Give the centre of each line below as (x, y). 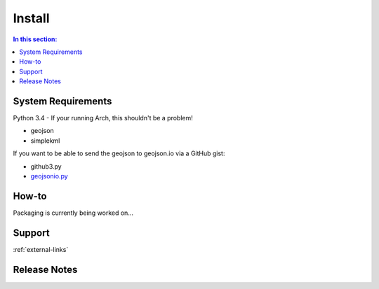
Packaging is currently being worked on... (73, 213)
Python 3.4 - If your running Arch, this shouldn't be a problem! (103, 118)
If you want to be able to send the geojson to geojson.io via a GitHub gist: (119, 153)
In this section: (35, 39)
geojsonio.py (49, 176)
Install (31, 18)
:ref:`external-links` (41, 249)
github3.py (46, 166)
